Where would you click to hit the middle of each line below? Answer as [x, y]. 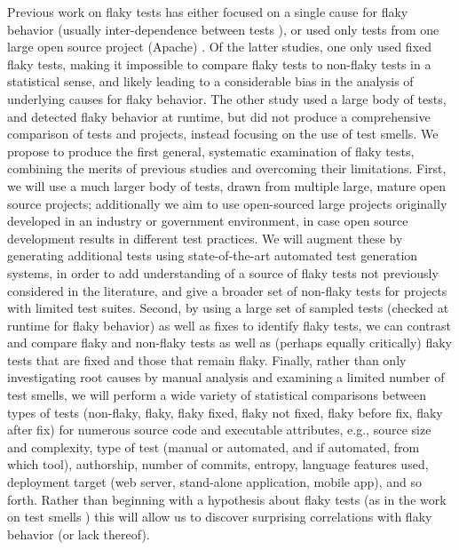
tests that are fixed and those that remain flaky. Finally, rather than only [207, 359]
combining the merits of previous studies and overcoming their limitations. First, [227, 168]
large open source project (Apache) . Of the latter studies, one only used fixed [220, 47]
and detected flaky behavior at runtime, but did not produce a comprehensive [219, 116]
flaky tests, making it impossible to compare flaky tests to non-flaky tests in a [219, 64]
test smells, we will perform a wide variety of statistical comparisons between [217, 395]
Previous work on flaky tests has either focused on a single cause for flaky [208, 12]
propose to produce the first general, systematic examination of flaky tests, [211, 151]
